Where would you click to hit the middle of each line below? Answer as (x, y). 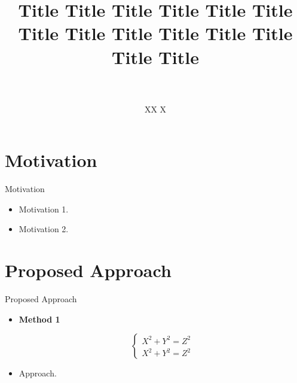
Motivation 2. (44, 229)
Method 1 (39, 319)
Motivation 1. (44, 209)
